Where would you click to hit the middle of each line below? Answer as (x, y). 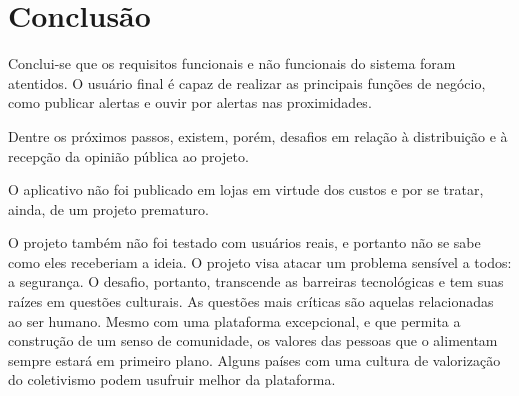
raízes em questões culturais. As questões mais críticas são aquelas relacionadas (251, 301)
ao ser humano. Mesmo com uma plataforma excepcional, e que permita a (234, 320)
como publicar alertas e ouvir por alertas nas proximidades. (190, 102)
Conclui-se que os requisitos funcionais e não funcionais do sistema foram (232, 63)
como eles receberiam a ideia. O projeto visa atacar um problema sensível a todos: (260, 261)
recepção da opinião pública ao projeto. (128, 155)
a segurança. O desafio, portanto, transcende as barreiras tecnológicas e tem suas (256, 281)
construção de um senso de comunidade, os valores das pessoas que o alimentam (253, 340)
